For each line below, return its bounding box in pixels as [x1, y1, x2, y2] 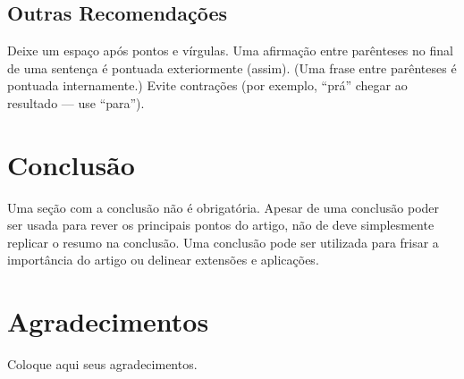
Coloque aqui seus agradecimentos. [7, 355, 198, 374]
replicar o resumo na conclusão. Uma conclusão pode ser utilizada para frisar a [7, 232, 439, 251]
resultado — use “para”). [7, 93, 145, 112]
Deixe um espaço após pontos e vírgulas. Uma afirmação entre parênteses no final [7, 41, 453, 60]
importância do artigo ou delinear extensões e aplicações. [7, 250, 319, 269]
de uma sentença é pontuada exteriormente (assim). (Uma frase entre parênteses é [7, 58, 457, 77]
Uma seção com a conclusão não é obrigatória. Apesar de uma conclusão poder [7, 198, 440, 216]
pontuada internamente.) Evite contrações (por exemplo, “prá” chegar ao [7, 76, 408, 95]
